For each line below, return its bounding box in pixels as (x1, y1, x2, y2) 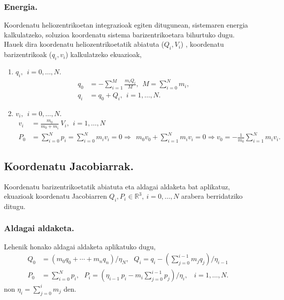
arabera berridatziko (181, 191, 243, 201)
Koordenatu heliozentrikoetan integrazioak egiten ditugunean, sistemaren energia (4, 20, 248, 30)
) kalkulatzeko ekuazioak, (65, 49, 142, 60)
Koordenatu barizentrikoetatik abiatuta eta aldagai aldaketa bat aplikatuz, (4, 181, 230, 191)
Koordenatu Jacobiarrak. (4, 158, 134, 173)
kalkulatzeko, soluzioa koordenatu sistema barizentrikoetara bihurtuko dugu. (4, 29, 235, 39)
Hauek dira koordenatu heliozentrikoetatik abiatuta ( (4, 39, 164, 49)
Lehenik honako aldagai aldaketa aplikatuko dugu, (4, 241, 156, 251)
